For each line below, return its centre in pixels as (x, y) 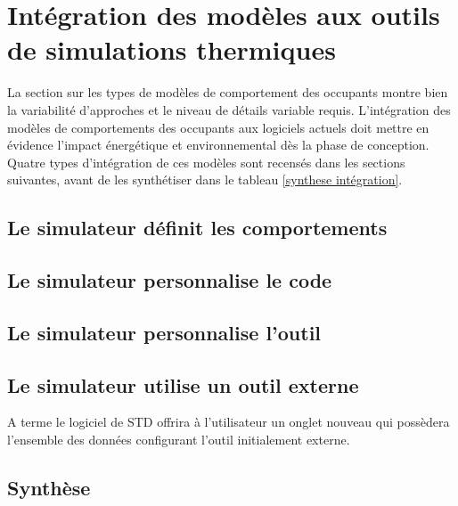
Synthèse (49, 487)
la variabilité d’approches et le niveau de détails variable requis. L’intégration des (229, 109)
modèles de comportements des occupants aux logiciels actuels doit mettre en (218, 127)
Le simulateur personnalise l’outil (164, 332)
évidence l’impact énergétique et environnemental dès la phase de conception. (218, 145)
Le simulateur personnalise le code (170, 280)
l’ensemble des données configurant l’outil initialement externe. (179, 440)
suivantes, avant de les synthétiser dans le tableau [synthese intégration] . (205, 180)
